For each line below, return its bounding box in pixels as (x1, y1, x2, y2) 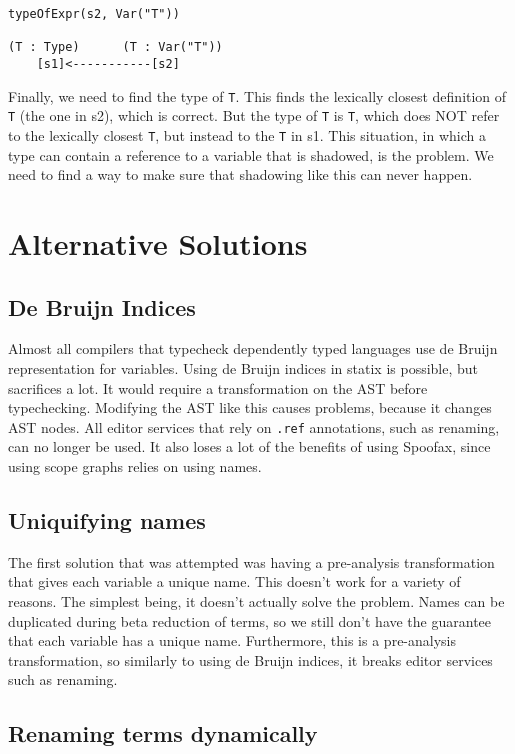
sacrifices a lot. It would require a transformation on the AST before (8, 377, 428, 398)
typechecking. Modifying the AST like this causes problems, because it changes (8, 397, 492, 418)
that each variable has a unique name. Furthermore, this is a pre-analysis (8, 630, 456, 651)
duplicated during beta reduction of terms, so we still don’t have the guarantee (8, 610, 492, 631)
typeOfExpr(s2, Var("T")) (8, 7, 180, 21)
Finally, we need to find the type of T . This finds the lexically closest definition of (8, 85, 507, 106)
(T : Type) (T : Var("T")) (8, 40, 223, 55)
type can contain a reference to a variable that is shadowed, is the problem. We (8, 144, 494, 165)
